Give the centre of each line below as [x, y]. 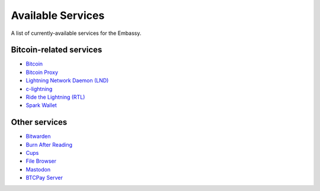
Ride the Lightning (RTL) [55, 97]
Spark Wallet [41, 105]
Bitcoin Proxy [42, 72]
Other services [39, 122]
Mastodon [38, 169]
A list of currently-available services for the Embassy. [76, 33]
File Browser [41, 161]
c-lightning [39, 89]
